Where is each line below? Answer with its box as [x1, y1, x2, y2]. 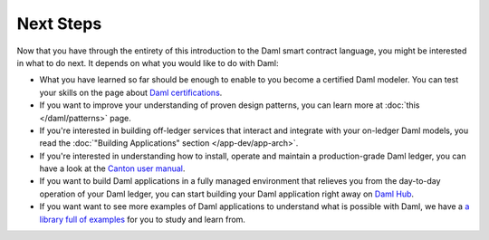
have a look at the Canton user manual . [39, 163, 186, 174]
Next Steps [16, 14, 102, 34]
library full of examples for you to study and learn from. [39, 214, 246, 225]
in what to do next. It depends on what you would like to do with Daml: [16, 57, 280, 68]
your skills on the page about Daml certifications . [39, 87, 223, 98]
